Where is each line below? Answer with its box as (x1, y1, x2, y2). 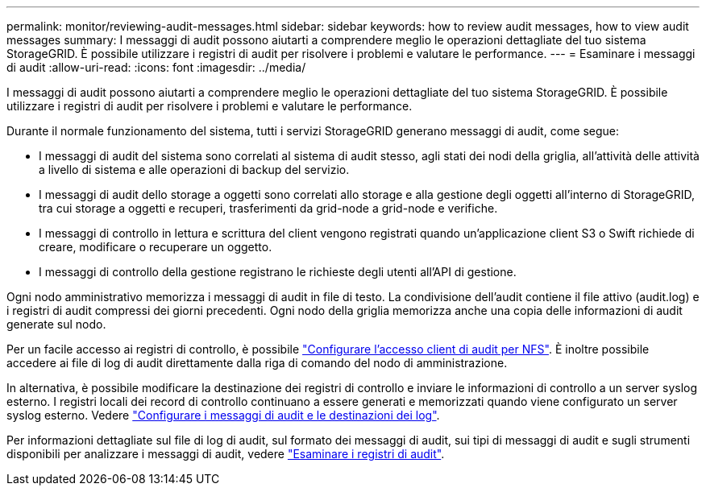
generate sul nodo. (6, 317, 106, 331)
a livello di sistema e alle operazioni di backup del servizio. (39, 163, 350, 176)
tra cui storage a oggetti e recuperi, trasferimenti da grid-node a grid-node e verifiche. (39, 201, 498, 215)
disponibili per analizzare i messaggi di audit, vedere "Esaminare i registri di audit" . (6, 447, 445, 461)
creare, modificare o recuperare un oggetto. (39, 240, 272, 254)
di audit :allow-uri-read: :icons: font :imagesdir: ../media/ (6, 60, 306, 74)
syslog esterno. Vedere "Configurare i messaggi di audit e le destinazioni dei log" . (6, 408, 440, 422)
